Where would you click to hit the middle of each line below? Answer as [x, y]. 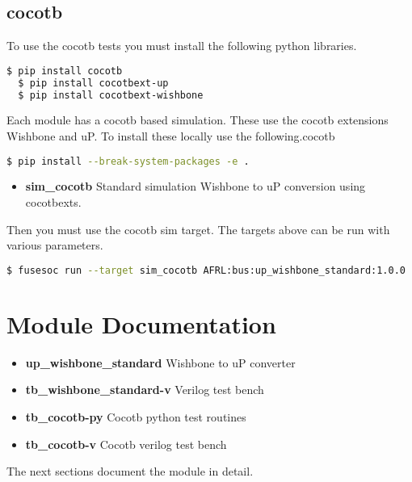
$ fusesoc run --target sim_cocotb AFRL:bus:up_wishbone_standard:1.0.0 [206, 270]
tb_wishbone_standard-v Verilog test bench [145, 390]
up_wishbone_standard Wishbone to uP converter [160, 362]
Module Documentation [141, 323]
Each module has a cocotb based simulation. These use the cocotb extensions [198, 120]
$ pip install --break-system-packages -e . [128, 161]
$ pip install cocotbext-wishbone [111, 95]
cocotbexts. [53, 202]
